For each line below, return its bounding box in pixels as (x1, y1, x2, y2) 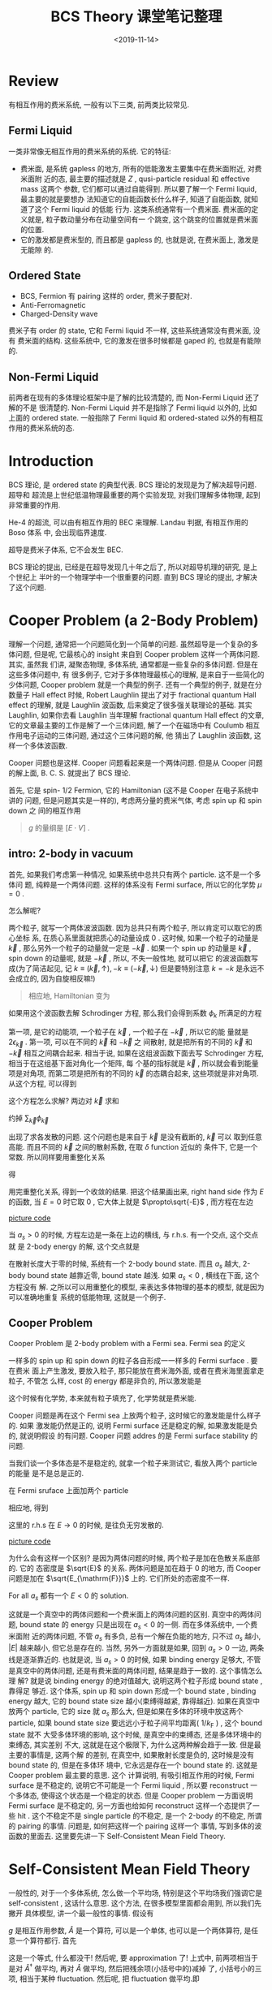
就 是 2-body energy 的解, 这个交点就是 (8, 1241, 140, 1251)
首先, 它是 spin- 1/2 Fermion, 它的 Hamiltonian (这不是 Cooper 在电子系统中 (8, 785, 259, 795)
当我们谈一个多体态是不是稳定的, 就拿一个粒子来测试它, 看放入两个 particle (8, 1458, 257, 1468)
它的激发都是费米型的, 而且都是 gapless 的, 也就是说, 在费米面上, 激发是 (19, 235, 259, 244)
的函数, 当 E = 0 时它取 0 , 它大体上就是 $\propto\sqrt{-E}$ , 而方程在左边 (8, 1197, 253, 1207)
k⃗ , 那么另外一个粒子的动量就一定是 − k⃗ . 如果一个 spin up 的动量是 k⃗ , (8, 943, 252, 952)
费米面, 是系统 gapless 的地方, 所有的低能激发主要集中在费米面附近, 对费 (19, 163, 262, 173)
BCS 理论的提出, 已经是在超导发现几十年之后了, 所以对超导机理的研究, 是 (8, 562, 251, 572)
